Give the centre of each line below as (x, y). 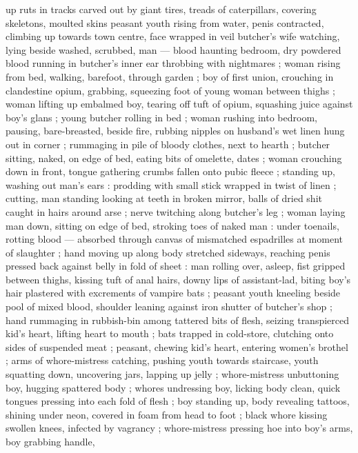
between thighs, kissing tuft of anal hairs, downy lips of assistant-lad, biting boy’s (178, 279)
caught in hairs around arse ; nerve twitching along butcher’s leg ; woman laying (176, 211)
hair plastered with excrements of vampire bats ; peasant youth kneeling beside (173, 293)
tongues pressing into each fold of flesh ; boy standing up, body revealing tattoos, (178, 401)
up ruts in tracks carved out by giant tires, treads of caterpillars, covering (161, 9)
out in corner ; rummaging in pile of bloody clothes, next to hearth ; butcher (168, 144)
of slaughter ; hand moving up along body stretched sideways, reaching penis (168, 252)
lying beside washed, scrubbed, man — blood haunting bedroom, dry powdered (173, 49)
